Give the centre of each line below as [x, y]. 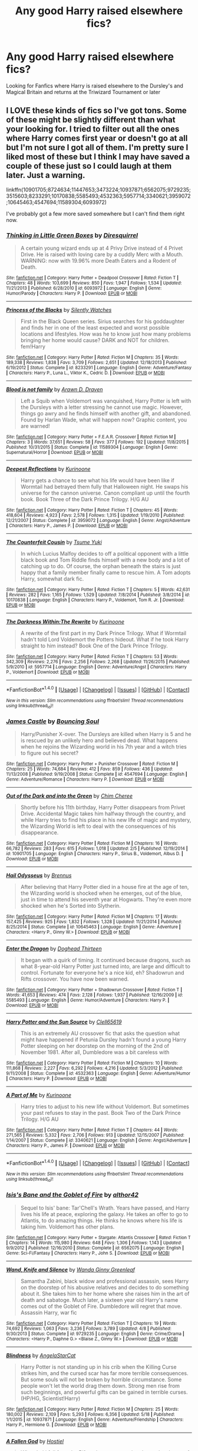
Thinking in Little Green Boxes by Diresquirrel [72, 235]
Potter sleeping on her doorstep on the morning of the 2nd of [95, 1046]
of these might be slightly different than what [91, 120]
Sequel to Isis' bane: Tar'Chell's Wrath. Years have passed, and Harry [105, 1208]
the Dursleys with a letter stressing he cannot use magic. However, [102, 407]
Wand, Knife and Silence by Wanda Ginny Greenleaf [71, 1269]
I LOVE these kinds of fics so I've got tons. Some [96, 111]
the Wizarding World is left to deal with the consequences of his [98, 826]
